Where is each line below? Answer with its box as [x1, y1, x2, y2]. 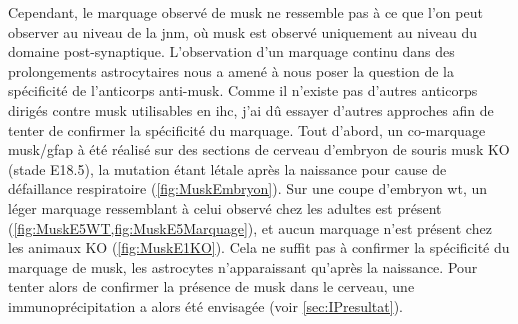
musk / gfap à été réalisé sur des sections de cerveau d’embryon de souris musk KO [8, 139, 510, 160]
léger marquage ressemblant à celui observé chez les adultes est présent [8, 197, 442, 218]
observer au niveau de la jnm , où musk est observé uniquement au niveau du [8, 21, 478, 42]
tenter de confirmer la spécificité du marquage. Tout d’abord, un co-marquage [8, 119, 486, 140]
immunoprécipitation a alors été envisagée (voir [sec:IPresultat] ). [8, 295, 403, 316]
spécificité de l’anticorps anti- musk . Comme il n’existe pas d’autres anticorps [8, 80, 478, 101]
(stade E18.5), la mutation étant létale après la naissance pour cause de [8, 158, 447, 179]
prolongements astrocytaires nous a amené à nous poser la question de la [8, 60, 454, 81]
